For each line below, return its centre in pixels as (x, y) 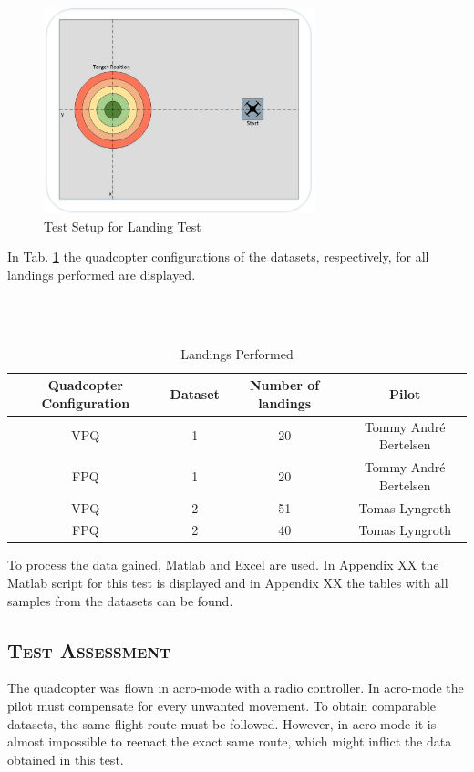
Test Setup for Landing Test (123, 226)
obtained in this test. (66, 759)
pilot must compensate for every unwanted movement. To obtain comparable (222, 706)
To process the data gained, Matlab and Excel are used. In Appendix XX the (223, 565)
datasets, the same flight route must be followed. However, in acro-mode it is (222, 723)
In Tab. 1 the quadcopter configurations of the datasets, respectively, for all (218, 257)
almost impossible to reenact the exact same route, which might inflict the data (230, 741)
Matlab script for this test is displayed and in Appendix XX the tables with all (228, 583)
